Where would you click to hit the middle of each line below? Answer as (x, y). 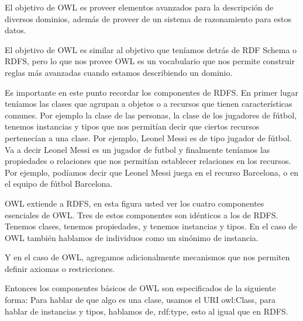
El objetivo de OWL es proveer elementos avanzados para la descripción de (139, 7)
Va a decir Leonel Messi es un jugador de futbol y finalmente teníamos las (137, 149)
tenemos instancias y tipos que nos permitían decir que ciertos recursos (132, 126)
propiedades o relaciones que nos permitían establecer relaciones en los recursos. (148, 161)
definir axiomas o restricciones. (60, 268)
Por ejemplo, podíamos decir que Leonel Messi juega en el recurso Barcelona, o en (151, 172)
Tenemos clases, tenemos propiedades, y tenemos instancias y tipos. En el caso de (151, 226)
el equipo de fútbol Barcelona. (59, 184)
